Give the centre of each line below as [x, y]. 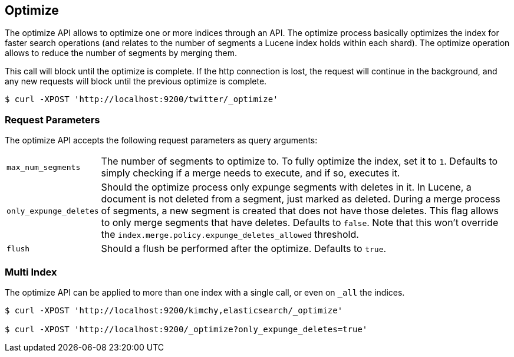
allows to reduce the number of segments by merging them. [121, 53]
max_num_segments [44, 167]
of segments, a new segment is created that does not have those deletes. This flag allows [300, 211]
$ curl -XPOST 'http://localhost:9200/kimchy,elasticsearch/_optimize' [174, 310]
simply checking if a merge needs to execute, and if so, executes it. [251, 173]
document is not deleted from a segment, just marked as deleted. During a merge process [301, 199]
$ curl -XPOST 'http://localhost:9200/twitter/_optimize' [141, 99]
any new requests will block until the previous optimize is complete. [136, 81]
